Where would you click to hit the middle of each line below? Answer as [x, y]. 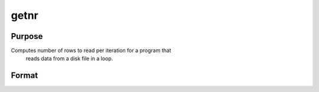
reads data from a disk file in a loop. [69, 58]
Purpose [27, 36]
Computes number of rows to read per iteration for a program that [91, 51]
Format [25, 76]
